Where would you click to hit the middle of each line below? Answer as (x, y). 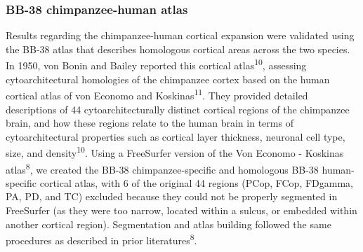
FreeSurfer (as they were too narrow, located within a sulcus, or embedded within (181, 210)
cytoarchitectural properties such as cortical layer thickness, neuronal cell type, (176, 136)
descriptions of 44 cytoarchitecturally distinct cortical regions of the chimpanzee (178, 109)
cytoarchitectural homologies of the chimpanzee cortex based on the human (168, 79)
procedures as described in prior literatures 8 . (101, 239)
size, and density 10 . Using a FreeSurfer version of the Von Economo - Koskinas (175, 152)
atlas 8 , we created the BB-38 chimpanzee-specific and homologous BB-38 (162, 168)
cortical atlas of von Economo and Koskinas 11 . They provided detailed (157, 94)
